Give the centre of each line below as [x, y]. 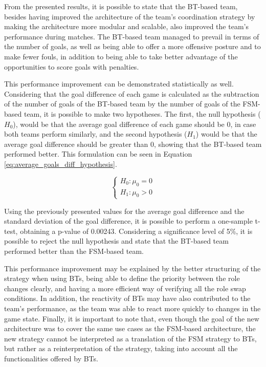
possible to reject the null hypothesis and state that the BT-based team [116, 241]
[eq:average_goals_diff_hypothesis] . [61, 164]
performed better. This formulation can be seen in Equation [98, 154]
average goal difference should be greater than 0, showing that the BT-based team [133, 144]
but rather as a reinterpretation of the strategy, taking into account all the [121, 348]
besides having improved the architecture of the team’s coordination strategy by [130, 16]
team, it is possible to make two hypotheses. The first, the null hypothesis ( [142, 113]
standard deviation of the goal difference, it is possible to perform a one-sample [128, 221]
